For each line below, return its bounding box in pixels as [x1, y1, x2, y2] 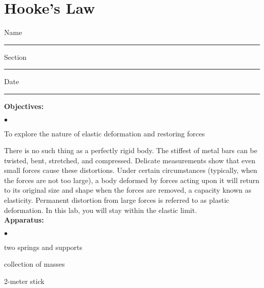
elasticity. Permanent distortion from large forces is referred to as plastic [4, 195, 229, 205]
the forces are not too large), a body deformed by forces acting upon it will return [4, 174, 259, 185]
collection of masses [4, 259, 65, 269]
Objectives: [4, 100, 44, 111]
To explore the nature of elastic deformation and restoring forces [4, 128, 205, 138]
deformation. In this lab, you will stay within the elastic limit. [4, 204, 197, 215]
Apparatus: [4, 214, 44, 225]
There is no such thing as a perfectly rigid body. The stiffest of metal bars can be [4, 145, 257, 156]
